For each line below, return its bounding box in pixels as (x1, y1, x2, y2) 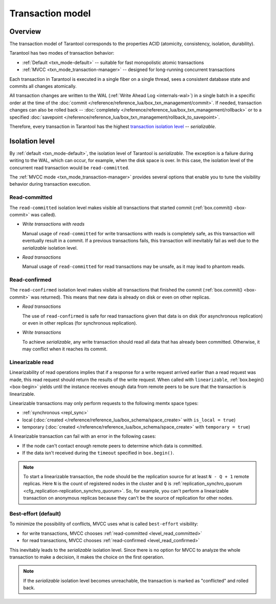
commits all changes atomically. (9, 83, 77, 90)
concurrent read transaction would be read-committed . (9, 164, 130, 171)
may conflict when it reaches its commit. (22, 346, 107, 352)
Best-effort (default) (9, 510, 61, 517)
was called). (31, 211, 56, 217)
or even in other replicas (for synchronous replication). (22, 320, 137, 326)
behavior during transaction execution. (9, 181, 91, 187)
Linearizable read (9, 359, 54, 366)
